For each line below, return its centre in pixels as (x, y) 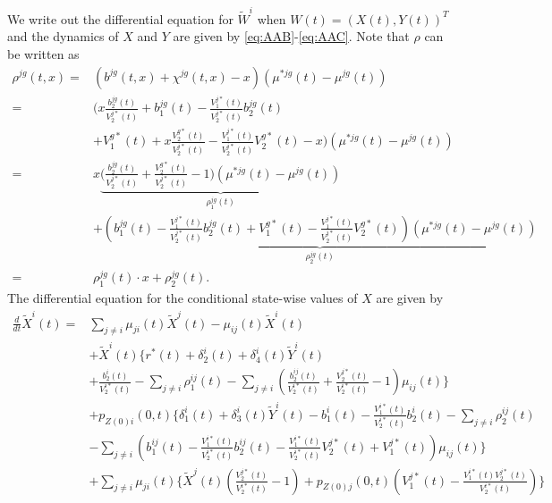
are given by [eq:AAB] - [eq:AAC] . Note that (291, 36)
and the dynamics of (63, 36)
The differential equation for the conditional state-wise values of (183, 298)
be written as (43, 53)
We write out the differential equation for (120, 18)
